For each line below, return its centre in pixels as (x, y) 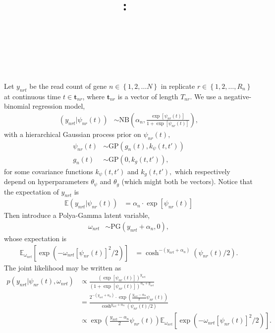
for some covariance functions (49, 171)
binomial (17, 106)
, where (93, 96)
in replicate (178, 86)
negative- (238, 96)
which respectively (202, 171)
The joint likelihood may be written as (63, 267)
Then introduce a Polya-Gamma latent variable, (77, 215)
